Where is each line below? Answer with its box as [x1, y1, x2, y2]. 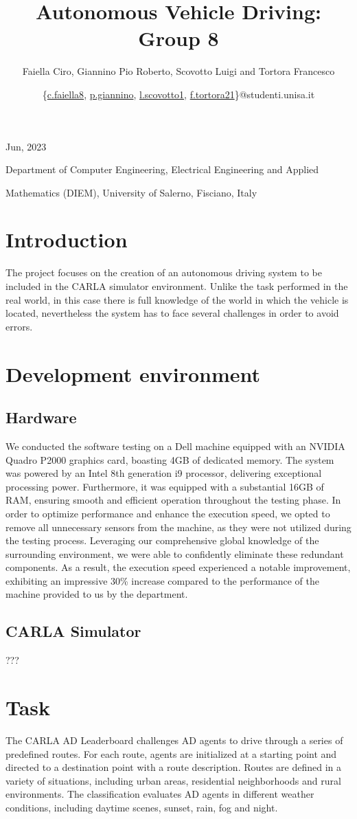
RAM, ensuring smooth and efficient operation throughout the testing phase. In [5, 493, 341, 507]
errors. [5, 319, 33, 333]
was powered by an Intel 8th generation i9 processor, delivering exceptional [5, 466, 322, 480]
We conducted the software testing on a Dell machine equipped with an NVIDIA [5, 438, 345, 453]
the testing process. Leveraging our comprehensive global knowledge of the [5, 533, 319, 548]
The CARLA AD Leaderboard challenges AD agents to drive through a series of [5, 733, 343, 747]
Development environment [5, 359, 261, 388]
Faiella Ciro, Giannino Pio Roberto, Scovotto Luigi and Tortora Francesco [22, 64, 335, 78]
